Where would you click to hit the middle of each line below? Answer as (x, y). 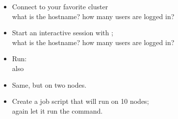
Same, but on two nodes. (49, 84)
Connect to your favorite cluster (60, 6)
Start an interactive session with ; (63, 33)
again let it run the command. (57, 110)
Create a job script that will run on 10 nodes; (80, 101)
